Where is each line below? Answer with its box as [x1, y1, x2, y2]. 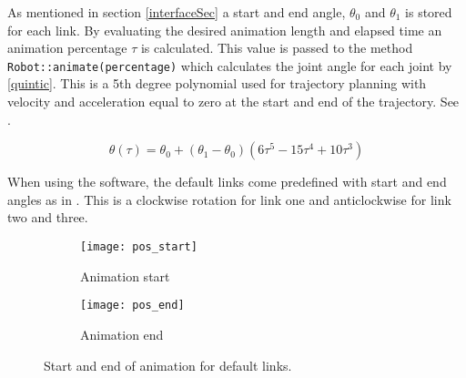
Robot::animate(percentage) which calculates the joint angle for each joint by [7, 56, 452, 75]
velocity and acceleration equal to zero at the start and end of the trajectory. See [7, 92, 460, 111]
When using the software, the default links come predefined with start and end [7, 172, 447, 191]
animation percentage [7, 38, 127, 57]
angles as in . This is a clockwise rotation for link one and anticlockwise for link [7, 189, 451, 209]
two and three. [7, 208, 88, 227]
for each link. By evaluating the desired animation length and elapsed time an [7, 20, 442, 39]
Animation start [80, 266, 170, 285]
